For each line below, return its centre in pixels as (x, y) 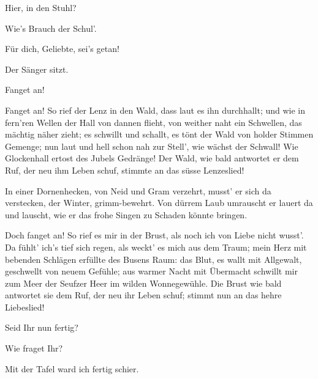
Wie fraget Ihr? (34, 348)
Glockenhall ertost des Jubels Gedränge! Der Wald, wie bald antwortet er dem (152, 158)
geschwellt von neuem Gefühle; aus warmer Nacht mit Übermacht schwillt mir (151, 271)
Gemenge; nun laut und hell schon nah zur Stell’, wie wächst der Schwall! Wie (152, 146)
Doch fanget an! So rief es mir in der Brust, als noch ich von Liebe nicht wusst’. (154, 235)
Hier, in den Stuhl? (41, 7)
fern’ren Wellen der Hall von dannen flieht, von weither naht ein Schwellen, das (153, 122)
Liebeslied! (25, 307)
